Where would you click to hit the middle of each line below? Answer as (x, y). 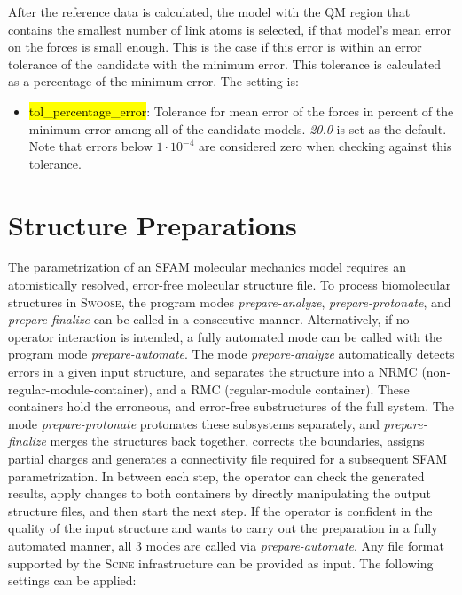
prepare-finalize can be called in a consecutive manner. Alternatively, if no (209, 319)
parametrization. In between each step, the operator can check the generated (216, 476)
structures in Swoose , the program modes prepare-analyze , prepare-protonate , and (230, 301)
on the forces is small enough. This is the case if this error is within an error (215, 47)
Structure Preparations (153, 224)
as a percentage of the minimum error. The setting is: (153, 81)
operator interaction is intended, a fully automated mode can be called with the (225, 336)
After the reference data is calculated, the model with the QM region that (209, 12)
